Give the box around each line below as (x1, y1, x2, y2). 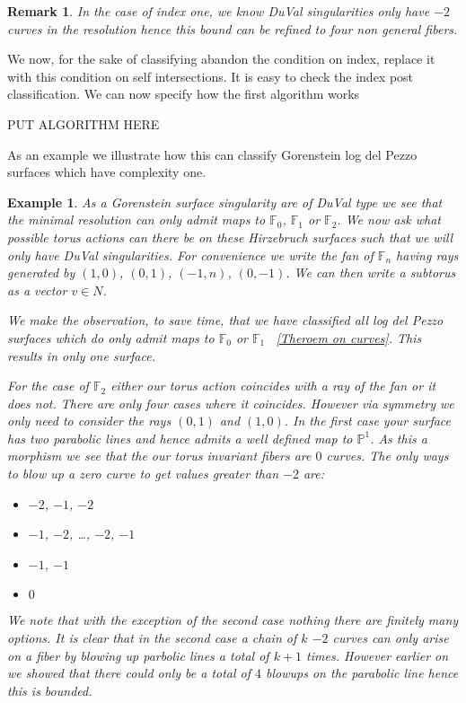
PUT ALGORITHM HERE (7, 114, 160, 133)
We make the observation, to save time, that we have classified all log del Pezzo (7, 311, 444, 330)
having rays (396, 245, 459, 264)
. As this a (370, 428, 427, 447)
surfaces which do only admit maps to (7, 328, 215, 347)
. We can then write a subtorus (286, 263, 456, 282)
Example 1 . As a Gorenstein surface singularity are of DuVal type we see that (7, 192, 443, 211)
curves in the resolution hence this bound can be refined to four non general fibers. (7, 19, 458, 38)
